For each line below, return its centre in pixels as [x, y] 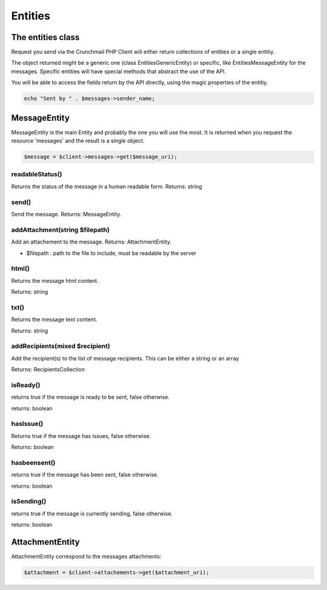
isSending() [29, 502]
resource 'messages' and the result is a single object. [78, 141]
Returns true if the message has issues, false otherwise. [81, 436]
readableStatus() [37, 174]
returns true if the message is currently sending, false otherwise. [92, 513]
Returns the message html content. [55, 280]
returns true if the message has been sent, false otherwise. [85, 475]
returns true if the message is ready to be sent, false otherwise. [90, 397]
